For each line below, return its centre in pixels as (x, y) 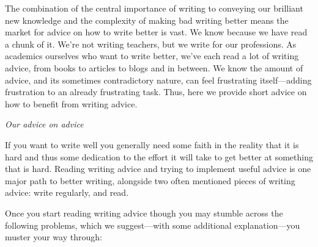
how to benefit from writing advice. (71, 103)
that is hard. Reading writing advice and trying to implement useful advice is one (158, 169)
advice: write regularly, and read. (67, 192)
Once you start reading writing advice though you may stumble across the (144, 213)
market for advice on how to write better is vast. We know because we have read (156, 32)
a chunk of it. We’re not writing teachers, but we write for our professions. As (151, 44)
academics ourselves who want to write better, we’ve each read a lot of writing (152, 56)
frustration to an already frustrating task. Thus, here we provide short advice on (156, 92)
